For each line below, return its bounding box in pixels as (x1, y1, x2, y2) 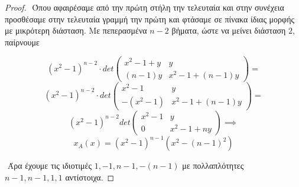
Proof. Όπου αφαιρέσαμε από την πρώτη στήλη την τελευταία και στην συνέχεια (5, 1, 284, 13)
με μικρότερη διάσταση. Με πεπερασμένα (5, 24, 147, 37)
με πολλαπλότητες (182, 159, 244, 172)
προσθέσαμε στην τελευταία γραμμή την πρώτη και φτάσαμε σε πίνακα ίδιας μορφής (5, 12, 295, 25)
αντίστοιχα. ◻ (65, 170, 115, 183)
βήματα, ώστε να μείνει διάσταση (171, 24, 286, 37)
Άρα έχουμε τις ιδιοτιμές (7, 159, 92, 172)
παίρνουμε (5, 35, 40, 48)
